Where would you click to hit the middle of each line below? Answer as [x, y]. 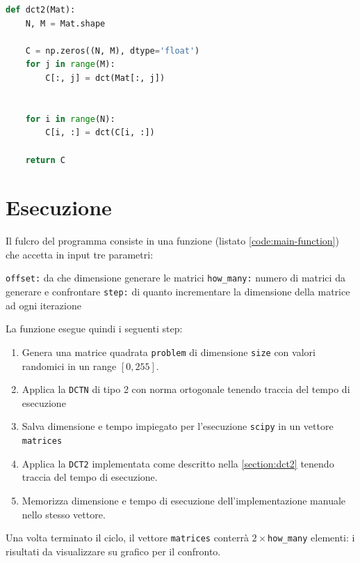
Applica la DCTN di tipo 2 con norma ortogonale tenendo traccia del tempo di [186, 389]
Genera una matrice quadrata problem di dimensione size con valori [169, 352]
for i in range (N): [70, 119]
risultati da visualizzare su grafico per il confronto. [113, 551]
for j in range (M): [70, 64]
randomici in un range [69, 365]
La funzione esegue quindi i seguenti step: [94, 329]
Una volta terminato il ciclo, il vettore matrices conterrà [127, 538]
